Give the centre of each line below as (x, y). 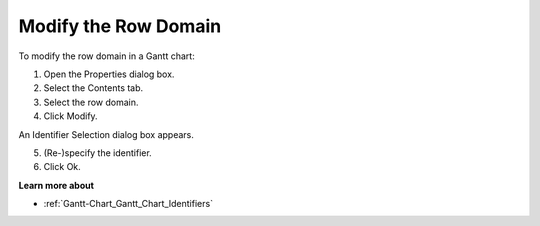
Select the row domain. (91, 102)
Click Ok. (62, 167)
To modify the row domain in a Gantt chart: (106, 56)
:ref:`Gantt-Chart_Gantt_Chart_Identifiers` (128, 204)
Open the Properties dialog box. (109, 74)
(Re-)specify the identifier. (97, 152)
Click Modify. (71, 116)
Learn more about (56, 185)
